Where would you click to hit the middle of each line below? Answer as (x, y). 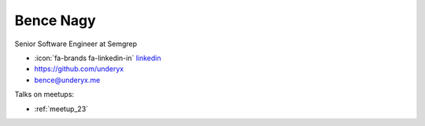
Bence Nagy (55, 20)
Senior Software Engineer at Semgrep (76, 44)
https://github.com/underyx (79, 69)
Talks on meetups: (44, 95)
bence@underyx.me (67, 80)
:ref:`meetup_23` (61, 109)
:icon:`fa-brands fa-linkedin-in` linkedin (98, 58)
